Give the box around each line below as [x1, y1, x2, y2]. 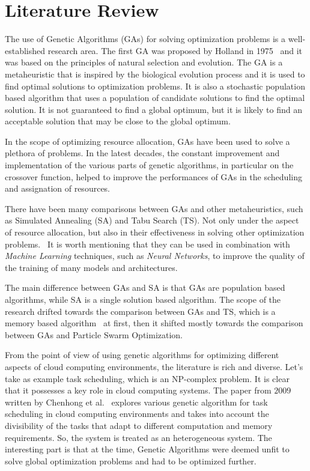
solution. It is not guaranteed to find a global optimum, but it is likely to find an [5, 103, 302, 115]
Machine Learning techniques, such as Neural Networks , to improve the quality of [5, 249, 305, 262]
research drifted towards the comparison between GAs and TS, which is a [5, 305, 276, 317]
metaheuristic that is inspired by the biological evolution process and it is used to [5, 67, 305, 80]
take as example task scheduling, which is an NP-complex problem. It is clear [5, 372, 290, 384]
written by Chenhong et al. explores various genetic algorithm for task [5, 395, 268, 408]
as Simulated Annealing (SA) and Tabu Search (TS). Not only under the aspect [5, 214, 299, 226]
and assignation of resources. [5, 182, 110, 195]
